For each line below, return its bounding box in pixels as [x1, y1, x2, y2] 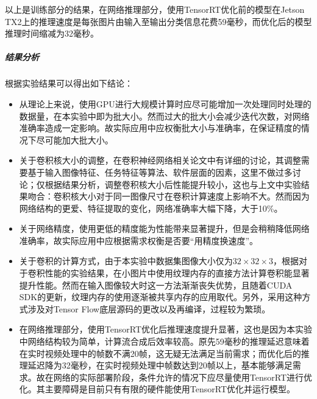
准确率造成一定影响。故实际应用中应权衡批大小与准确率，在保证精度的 [19, 121, 301, 134]
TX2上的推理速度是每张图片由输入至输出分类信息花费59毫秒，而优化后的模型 [5, 15, 312, 27]
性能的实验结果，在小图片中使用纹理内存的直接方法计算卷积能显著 [45, 267, 310, 279]
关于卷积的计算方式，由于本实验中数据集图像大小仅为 [19, 254, 233, 267]
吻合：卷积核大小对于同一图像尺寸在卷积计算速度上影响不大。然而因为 [27, 190, 310, 203]
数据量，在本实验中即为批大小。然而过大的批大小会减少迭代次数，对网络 [19, 109, 310, 122]
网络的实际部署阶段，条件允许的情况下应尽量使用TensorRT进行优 [53, 370, 312, 383]
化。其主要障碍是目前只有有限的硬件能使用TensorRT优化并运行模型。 [19, 383, 295, 395]
